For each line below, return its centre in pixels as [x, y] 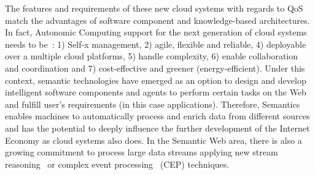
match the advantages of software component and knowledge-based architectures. [157, 20]
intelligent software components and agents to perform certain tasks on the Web [156, 92]
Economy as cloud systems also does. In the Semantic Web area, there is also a [154, 140]
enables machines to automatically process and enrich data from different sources [157, 116]
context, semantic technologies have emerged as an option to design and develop [156, 80]
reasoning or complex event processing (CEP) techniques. [117, 164]
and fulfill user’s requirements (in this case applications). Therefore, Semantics [153, 104]
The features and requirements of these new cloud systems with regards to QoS [154, 8]
